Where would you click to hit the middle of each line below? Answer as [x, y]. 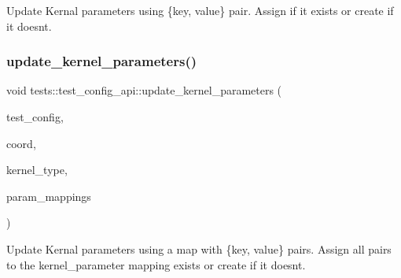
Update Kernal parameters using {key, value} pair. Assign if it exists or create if [200, 10]
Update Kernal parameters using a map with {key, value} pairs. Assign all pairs [199, 248]
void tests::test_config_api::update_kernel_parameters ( [144, 90]
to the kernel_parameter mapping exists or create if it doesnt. [156, 264]
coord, [21, 143]
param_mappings [49, 196]
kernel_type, [37, 170]
